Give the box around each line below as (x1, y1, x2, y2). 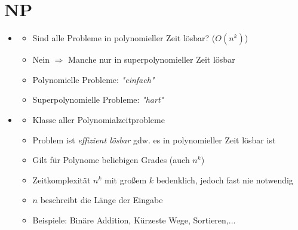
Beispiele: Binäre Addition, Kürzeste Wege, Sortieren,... (32, 213, 236, 226)
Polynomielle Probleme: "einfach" (32, 73, 155, 85)
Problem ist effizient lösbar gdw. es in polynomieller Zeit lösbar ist (32, 133, 276, 146)
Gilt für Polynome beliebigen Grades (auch (32, 154, 190, 166)
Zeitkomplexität (32, 173, 91, 186)
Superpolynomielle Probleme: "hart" (32, 93, 164, 106)
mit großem (105, 173, 147, 186)
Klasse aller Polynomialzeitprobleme (32, 113, 165, 125)
